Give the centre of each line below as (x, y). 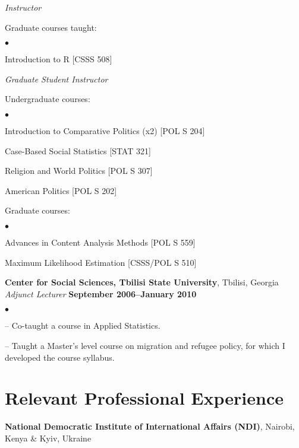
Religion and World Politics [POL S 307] (79, 171)
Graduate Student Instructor (56, 79)
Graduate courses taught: (51, 27)
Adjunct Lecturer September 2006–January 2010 (101, 293)
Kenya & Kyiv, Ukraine (48, 438)
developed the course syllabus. (60, 357)
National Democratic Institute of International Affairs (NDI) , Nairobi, (150, 426)
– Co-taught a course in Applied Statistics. (83, 325)
